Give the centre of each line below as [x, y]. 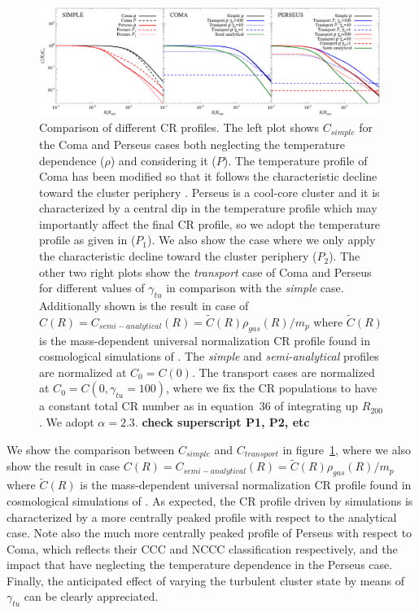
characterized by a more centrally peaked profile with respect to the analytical [202, 517]
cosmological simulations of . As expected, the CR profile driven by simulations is [210, 500]
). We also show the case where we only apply [262, 240]
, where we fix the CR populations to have [272, 388]
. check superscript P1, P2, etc [222, 422]
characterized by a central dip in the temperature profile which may [208, 208]
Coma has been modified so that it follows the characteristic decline [208, 176]
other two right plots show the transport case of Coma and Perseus [205, 271]
